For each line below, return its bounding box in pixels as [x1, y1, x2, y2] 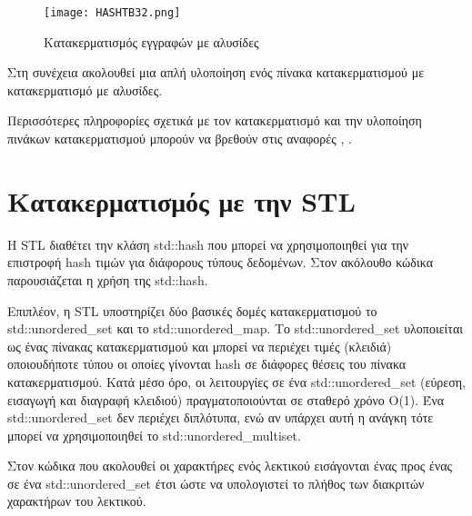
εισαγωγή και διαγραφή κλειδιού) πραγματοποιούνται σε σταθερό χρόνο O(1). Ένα [7, 390, 445, 409]
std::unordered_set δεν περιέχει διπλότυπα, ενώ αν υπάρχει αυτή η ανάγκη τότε [7, 408, 434, 427]
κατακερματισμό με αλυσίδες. [7, 80, 163, 99]
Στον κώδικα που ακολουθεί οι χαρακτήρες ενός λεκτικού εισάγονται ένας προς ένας [7, 456, 453, 475]
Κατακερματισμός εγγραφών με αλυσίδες [44, 32, 259, 51]
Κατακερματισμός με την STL [7, 182, 356, 219]
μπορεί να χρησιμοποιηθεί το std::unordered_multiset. [7, 425, 301, 444]
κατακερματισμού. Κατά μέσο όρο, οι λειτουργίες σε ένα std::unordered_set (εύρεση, [7, 372, 466, 391]
